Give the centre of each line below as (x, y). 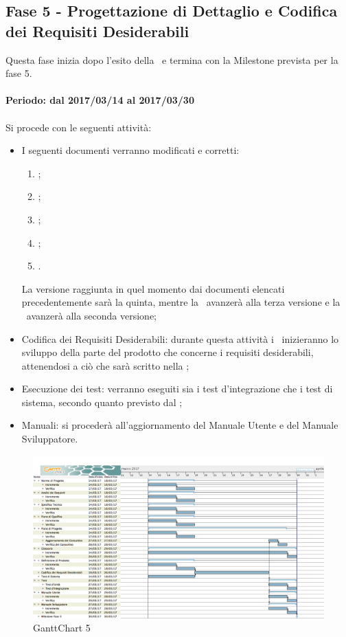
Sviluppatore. (50, 439)
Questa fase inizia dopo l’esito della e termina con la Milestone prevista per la (172, 59)
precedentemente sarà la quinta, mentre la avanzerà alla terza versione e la (181, 302)
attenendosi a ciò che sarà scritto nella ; (105, 365)
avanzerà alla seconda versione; (92, 315)
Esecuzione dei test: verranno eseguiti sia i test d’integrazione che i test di (177, 389)
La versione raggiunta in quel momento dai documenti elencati (153, 288)
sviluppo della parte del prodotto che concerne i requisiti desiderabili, (168, 352)
